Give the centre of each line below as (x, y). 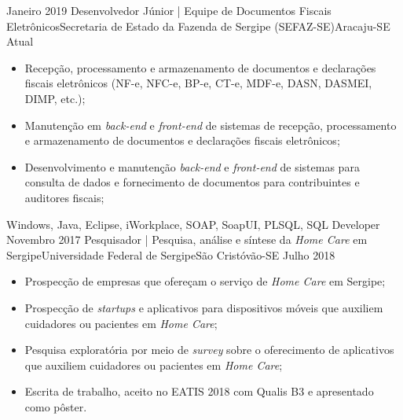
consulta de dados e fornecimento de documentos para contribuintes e (192, 182)
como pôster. (56, 406)
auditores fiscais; (64, 197)
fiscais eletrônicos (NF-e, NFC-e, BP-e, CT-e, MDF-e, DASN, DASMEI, (198, 83)
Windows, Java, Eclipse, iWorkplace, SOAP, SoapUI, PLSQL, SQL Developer (193, 224)
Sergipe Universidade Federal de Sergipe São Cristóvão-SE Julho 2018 (171, 254)
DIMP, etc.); (55, 98)
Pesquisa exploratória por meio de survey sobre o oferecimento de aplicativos (209, 350)
